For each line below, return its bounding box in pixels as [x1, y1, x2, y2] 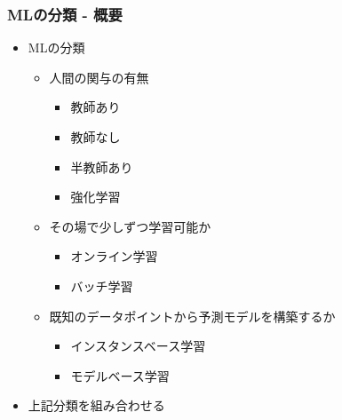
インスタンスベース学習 [70, 337, 206, 355]
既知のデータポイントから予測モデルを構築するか [49, 306, 336, 325]
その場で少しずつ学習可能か [49, 217, 211, 235]
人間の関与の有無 [49, 67, 149, 86]
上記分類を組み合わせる [28, 396, 165, 415]
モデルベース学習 [70, 366, 170, 384]
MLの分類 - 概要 [7, 3, 123, 25]
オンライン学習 [70, 247, 158, 265]
